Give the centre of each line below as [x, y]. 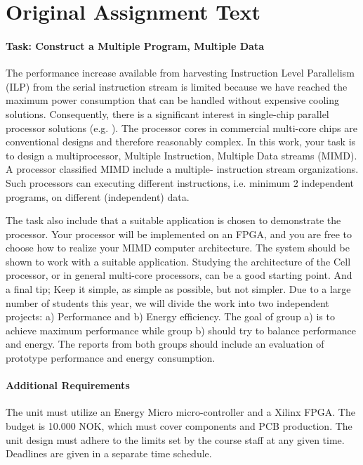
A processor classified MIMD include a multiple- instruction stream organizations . [182, 169]
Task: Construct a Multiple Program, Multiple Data [135, 45]
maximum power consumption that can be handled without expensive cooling [173, 100]
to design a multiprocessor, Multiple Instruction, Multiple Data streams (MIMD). [181, 155]
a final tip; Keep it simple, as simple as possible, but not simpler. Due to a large [178, 289]
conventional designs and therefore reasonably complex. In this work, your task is [181, 142]
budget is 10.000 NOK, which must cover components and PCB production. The [179, 426]
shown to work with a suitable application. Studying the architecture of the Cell [178, 261]
